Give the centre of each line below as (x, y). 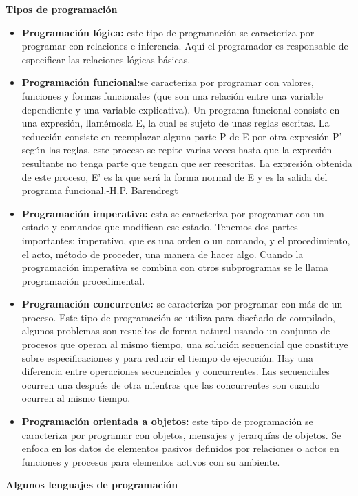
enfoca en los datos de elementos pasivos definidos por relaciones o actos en (180, 448)
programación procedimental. (83, 280)
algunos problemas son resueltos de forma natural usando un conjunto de (176, 331)
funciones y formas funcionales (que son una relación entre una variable (172, 95)
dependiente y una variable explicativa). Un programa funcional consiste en (181, 109)
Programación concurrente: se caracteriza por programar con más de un (182, 304)
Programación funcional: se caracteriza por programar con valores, (168, 82)
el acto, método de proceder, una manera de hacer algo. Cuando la (162, 254)
